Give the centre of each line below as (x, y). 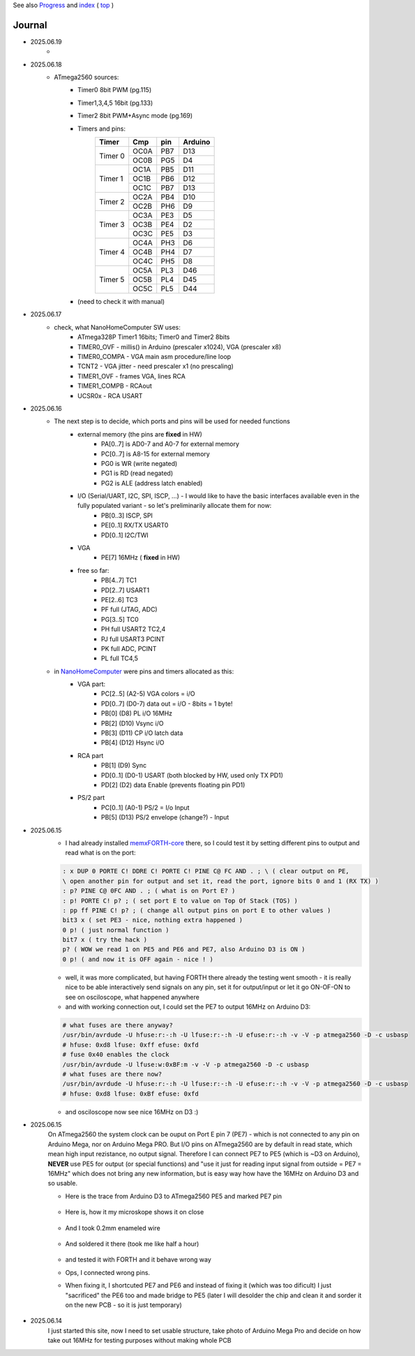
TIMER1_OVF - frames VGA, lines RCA (132, 376)
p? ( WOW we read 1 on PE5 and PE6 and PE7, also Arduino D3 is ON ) (184, 949)
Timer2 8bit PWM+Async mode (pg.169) (135, 116)
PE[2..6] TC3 (120, 599)
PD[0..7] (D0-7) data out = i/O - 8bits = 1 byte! (167, 703)
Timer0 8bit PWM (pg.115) (115, 90)
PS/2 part (91, 798)
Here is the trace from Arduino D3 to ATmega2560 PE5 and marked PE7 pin (174, 1196)
